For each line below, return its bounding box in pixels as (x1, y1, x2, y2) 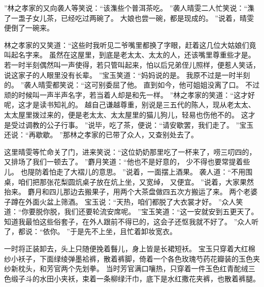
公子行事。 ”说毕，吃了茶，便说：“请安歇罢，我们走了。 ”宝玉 (46, 119, 254, 130)
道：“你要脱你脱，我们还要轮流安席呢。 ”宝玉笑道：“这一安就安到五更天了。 (4, 206, 258, 217)
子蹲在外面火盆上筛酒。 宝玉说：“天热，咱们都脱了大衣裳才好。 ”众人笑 (4, 196, 243, 207)
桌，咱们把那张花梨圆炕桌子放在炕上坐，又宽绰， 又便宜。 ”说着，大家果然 (4, 176, 254, 187)
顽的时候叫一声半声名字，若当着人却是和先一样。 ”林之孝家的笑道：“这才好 (4, 89, 255, 100)
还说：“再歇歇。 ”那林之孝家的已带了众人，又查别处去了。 (4, 129, 198, 140)
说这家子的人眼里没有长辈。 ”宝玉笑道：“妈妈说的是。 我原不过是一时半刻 (4, 69, 250, 80)
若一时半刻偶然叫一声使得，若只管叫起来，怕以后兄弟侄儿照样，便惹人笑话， (4, 59, 260, 70)
